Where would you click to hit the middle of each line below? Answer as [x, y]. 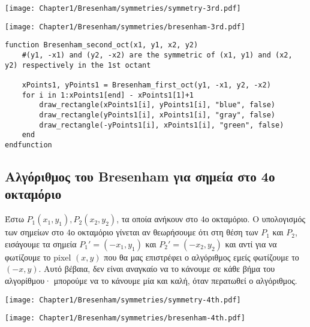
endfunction [28, 145]
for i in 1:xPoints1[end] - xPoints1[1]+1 [108, 95]
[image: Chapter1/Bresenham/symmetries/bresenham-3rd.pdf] [125, 27]
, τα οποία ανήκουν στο [157, 219]
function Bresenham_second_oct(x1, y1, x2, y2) [102, 45]
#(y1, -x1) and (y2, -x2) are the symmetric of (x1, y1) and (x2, [157, 55]
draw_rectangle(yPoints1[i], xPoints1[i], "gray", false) [157, 115]
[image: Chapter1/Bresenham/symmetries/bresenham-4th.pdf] [125, 318]
